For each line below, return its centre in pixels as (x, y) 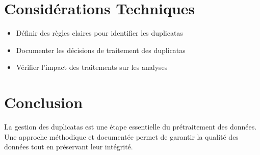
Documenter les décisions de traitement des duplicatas (101, 50)
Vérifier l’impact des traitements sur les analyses (92, 67)
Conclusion (44, 102)
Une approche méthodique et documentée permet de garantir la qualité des (121, 136)
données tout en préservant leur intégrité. (69, 147)
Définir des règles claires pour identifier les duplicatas (99, 33)
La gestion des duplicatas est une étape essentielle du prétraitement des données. (131, 127)
